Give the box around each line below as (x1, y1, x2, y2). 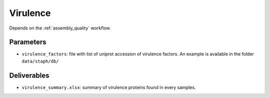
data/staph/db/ (21, 58, 59, 64)
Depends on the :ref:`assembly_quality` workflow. (9, 25, 111, 31)
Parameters (9, 38, 46, 46)
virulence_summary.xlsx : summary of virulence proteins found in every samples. (21, 84, 196, 90)
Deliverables (9, 71, 49, 79)
